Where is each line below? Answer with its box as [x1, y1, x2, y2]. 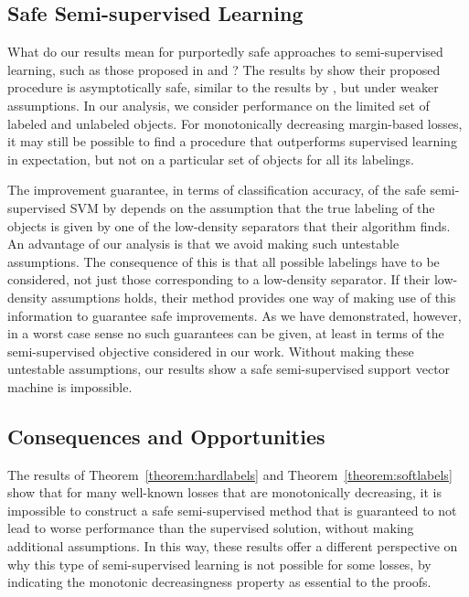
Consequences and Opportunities [7, 421, 325, 450]
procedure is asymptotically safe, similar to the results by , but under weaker [7, 78, 439, 97]
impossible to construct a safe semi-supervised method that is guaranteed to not [7, 500, 457, 519]
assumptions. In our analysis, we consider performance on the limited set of [7, 95, 430, 114]
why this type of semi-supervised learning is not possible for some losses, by [7, 554, 432, 573]
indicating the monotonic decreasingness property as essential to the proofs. [7, 572, 432, 592]
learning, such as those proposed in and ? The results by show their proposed [7, 59, 441, 79]
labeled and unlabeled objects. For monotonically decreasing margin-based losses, [7, 113, 463, 133]
